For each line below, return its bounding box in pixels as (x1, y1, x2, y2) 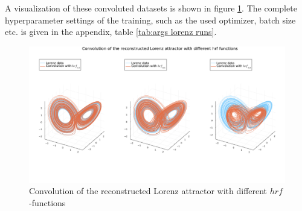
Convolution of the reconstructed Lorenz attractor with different (29, 184, 268, 197)
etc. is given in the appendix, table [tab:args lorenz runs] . (5, 25, 217, 38)
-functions (29, 197, 66, 209)
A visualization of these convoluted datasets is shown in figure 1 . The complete (5, 2, 297, 14)
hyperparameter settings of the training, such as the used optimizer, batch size (5, 13, 296, 26)
